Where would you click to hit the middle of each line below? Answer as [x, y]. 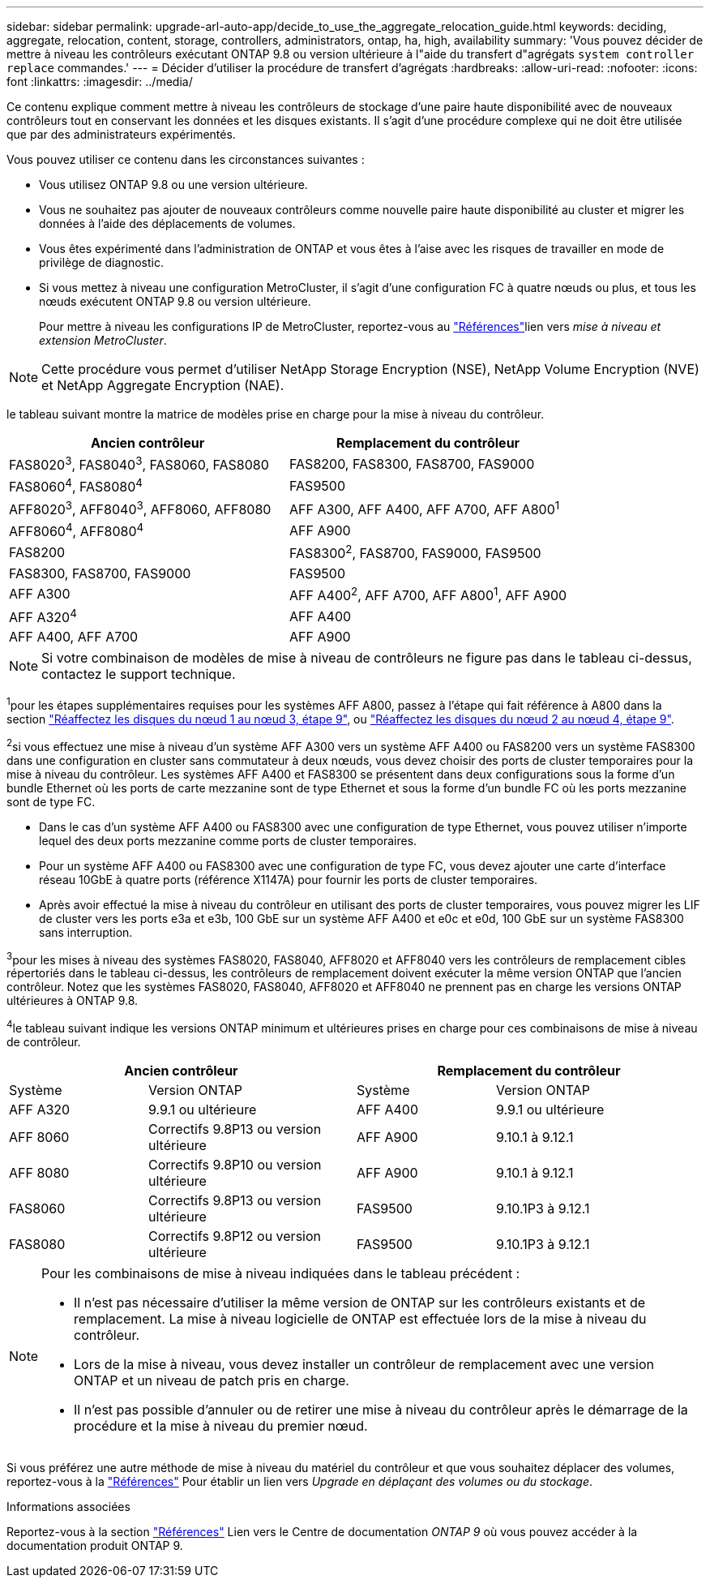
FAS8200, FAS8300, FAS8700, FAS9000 [412, 464]
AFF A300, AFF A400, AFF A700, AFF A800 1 [425, 508]
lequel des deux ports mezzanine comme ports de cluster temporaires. [228, 840]
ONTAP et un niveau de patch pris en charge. [212, 1380]
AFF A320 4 [43, 616]
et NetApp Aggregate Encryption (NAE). [163, 385]
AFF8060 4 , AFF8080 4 [77, 530]
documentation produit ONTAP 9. [95, 1545]
